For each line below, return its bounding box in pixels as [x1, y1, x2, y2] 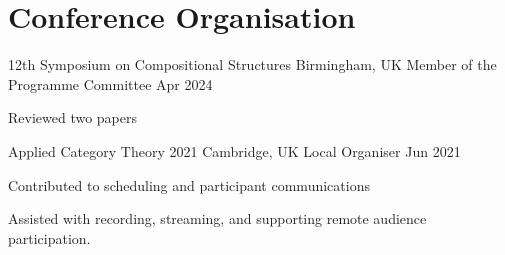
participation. [8, 227, 91, 248]
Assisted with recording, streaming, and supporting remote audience [8, 208, 427, 229]
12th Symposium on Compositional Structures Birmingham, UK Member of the [8, 54, 497, 75]
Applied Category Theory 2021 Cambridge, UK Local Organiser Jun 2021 [8, 140, 461, 161]
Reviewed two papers [8, 107, 138, 128]
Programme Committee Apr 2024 [8, 73, 213, 94]
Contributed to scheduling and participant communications [8, 174, 370, 195]
